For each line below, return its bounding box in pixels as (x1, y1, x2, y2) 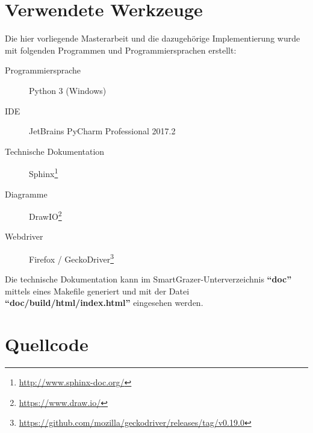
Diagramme (5, 187, 48, 200)
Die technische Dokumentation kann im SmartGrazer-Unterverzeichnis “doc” (5, 273, 292, 285)
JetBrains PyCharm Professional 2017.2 (29, 125, 176, 137)
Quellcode (5, 332, 88, 357)
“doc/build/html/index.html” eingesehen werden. (5, 296, 203, 309)
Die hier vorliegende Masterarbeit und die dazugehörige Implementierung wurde (5, 32, 300, 45)
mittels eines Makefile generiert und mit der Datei (5, 284, 190, 297)
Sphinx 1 (29, 166, 58, 179)
